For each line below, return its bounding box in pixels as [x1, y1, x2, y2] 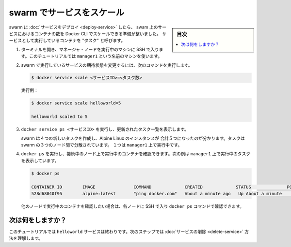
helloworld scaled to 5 [31, 114, 88, 119]
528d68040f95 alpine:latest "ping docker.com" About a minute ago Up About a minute [31, 191, 282, 196]
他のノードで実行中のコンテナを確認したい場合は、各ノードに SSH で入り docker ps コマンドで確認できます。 [21, 203, 244, 209]
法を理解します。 [9, 235, 43, 241]
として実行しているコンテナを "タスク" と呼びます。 [21, 38, 126, 44]
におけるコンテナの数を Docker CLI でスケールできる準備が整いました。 [17, 30, 161, 36]
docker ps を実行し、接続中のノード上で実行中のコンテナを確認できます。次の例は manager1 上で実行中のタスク [21, 151, 251, 157]
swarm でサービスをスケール [9, 7, 125, 18]
